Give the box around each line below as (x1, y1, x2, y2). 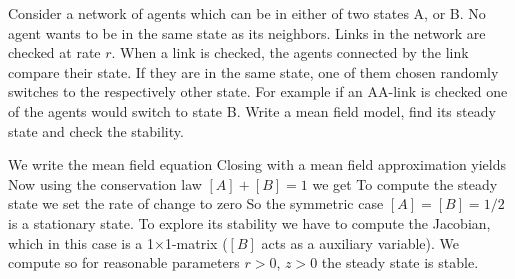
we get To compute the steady (312, 173, 498, 194)
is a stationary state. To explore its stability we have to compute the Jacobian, (8, 212, 491, 233)
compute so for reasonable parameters (8, 252, 240, 273)
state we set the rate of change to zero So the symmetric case (8, 193, 384, 214)
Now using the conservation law (8, 173, 202, 194)
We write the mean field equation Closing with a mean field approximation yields (8, 154, 507, 175)
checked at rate (8, 42, 101, 63)
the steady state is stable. (321, 252, 479, 273)
